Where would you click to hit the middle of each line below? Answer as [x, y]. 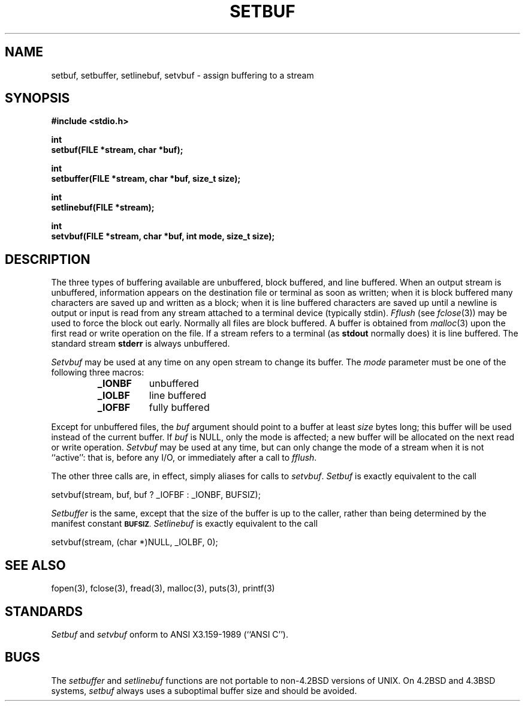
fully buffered [179, 408]
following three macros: [98, 372]
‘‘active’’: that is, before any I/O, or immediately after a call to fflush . [184, 458]
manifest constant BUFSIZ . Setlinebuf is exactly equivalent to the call [185, 524]
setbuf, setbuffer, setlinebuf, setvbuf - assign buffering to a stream [182, 75]
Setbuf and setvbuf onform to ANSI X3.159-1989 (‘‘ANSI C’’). [170, 634]
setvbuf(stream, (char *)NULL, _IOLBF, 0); [135, 542]
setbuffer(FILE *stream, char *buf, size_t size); [146, 179]
